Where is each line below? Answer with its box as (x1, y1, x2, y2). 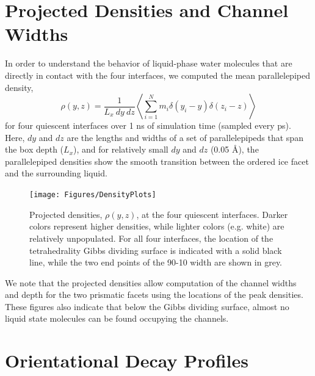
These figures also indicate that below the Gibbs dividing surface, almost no (5, 300, 289, 313)
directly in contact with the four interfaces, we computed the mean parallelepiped (5, 68, 310, 81)
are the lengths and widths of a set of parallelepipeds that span (67, 131, 303, 143)
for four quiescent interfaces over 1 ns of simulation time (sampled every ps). (5, 119, 291, 132)
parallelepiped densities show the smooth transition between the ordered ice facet (5, 154, 309, 167)
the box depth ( (5, 143, 64, 156)
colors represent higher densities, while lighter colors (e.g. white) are (29, 220, 284, 233)
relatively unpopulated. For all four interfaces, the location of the (29, 231, 273, 244)
